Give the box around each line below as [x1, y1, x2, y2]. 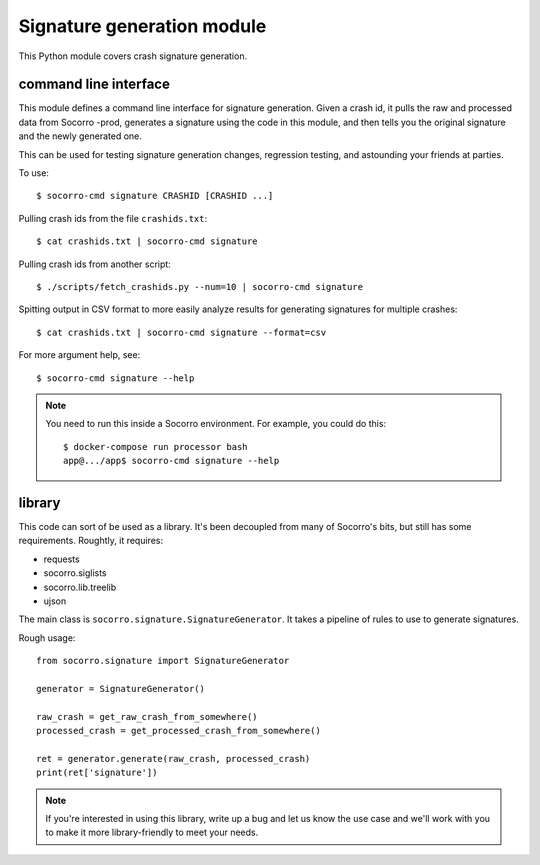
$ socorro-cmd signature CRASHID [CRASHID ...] [36, 190, 274, 202]
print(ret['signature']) [36, 767, 158, 779]
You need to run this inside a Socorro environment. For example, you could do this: [45, 418, 387, 430]
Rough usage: [18, 631, 76, 644]
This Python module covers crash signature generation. [18, 50, 248, 62]
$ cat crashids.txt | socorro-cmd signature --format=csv [36, 326, 327, 338]
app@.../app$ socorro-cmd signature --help [63, 455, 280, 467]
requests [43, 553, 80, 565]
